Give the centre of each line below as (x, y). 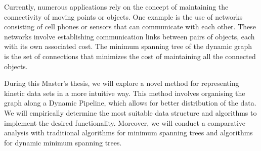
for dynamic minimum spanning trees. (63, 142)
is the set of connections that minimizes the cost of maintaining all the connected (130, 56)
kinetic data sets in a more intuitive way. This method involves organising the (125, 93)
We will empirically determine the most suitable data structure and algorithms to (130, 112)
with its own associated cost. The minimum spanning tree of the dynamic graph (128, 46)
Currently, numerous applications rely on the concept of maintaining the (116, 7)
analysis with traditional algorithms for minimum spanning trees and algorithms (128, 133)
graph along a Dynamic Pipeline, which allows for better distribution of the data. (130, 103)
